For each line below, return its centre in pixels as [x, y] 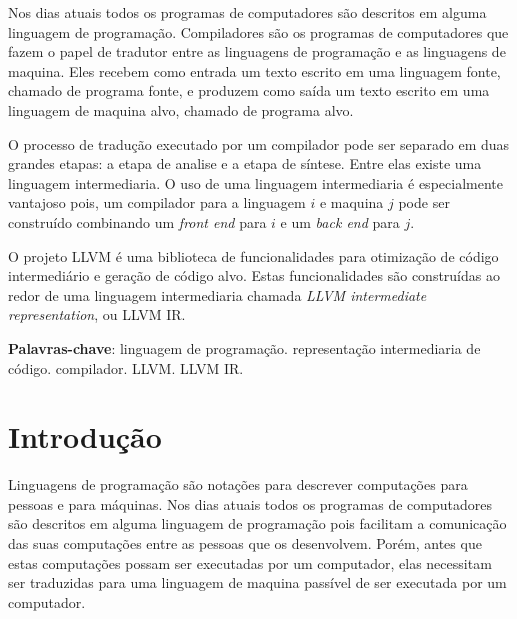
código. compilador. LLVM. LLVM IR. [126, 367]
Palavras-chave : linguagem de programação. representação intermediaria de [244, 347]
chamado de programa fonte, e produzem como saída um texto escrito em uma [249, 90]
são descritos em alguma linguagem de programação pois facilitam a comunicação [257, 523]
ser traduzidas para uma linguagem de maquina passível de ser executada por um [257, 582]
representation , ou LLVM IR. [97, 314]
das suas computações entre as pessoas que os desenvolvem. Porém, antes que [245, 543]
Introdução [85, 436]
